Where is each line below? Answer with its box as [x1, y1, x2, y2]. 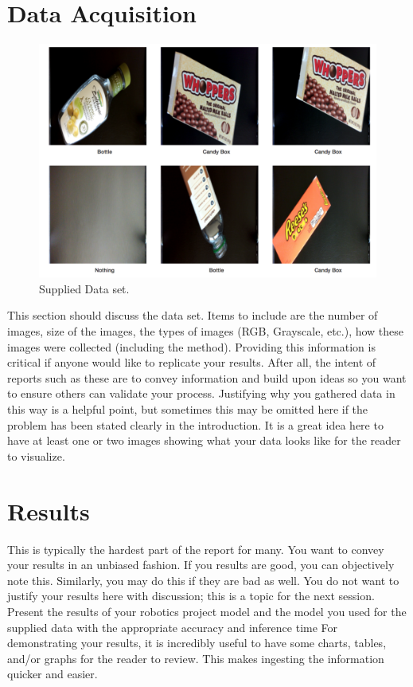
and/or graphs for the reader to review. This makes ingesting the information [7, 650, 384, 666]
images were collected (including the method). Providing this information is [7, 338, 376, 355]
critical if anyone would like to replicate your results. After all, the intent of [7, 354, 376, 371]
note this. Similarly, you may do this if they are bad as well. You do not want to [7, 571, 399, 588]
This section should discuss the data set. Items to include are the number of [7, 307, 378, 324]
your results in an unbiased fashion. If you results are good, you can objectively [7, 556, 395, 573]
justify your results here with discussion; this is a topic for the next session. [7, 587, 375, 604]
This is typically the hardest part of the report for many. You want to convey [7, 540, 384, 557]
